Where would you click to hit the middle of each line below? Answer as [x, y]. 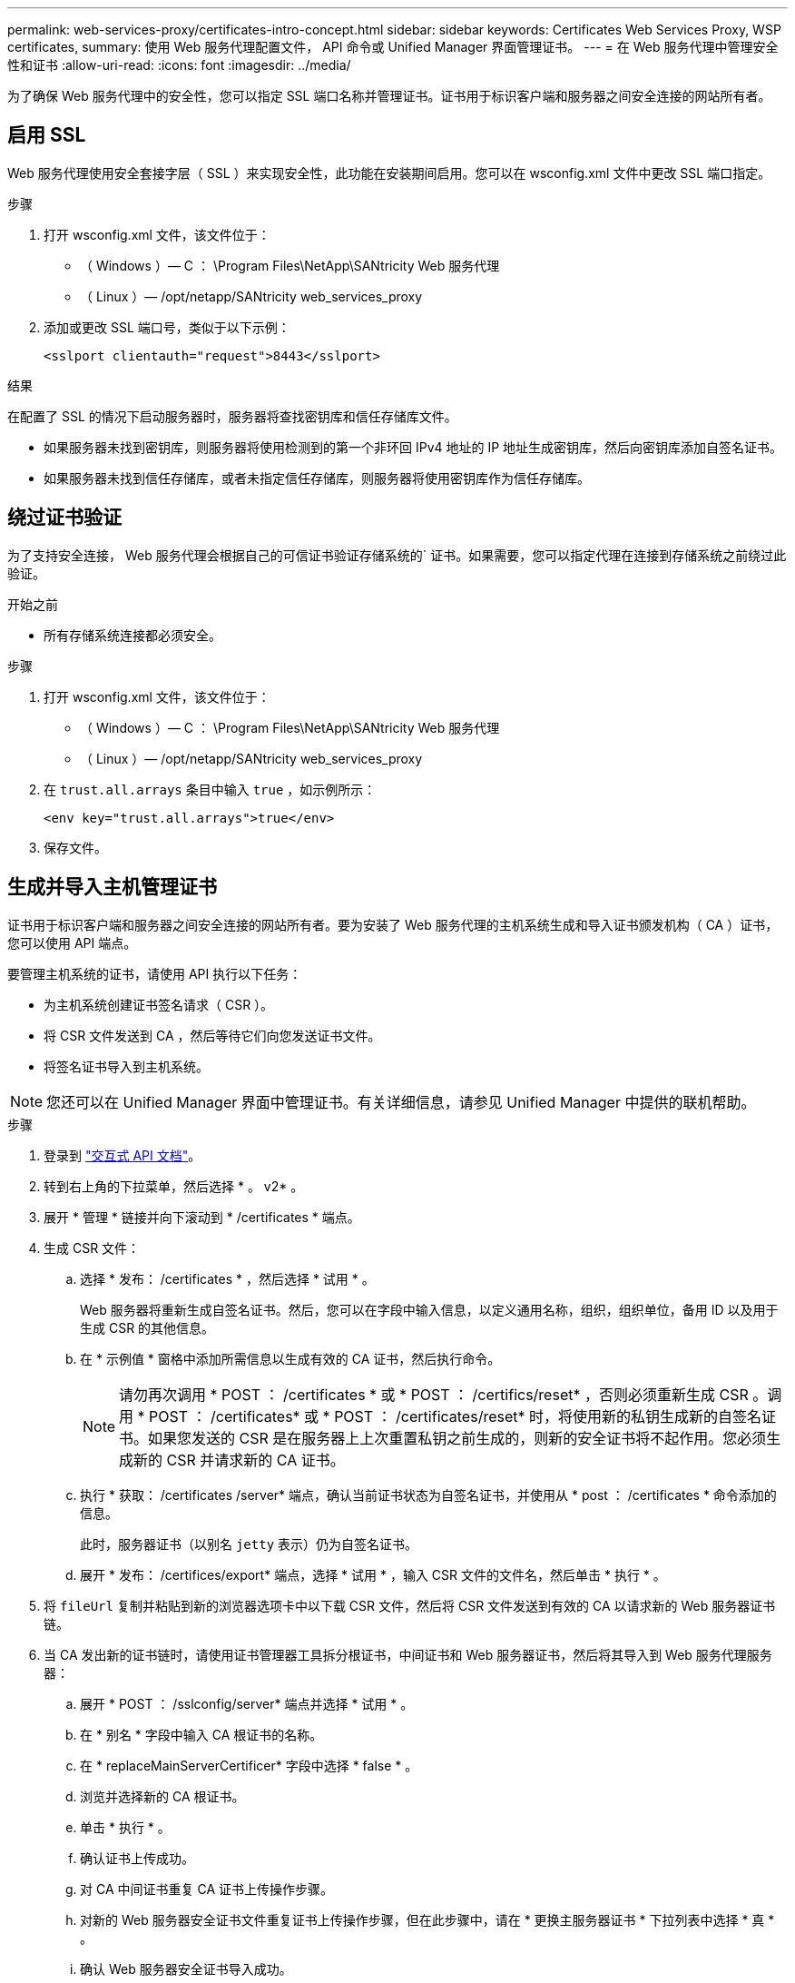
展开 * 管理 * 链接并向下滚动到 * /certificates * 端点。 [202, 1217]
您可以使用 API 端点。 [72, 942]
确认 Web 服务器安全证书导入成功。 [186, 1968]
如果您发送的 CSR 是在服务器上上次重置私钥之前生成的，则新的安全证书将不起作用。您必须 [457, 1438]
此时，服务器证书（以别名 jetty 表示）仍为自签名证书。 [249, 1544]
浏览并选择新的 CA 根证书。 [162, 1796]
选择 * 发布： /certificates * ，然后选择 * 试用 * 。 [227, 1278]
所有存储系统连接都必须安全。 [132, 635]
